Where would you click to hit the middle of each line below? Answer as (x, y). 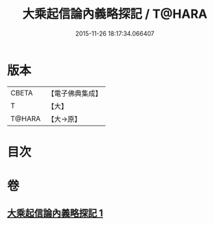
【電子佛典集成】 (75, 93)
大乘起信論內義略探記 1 (55, 213)
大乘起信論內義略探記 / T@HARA (115, 14)
